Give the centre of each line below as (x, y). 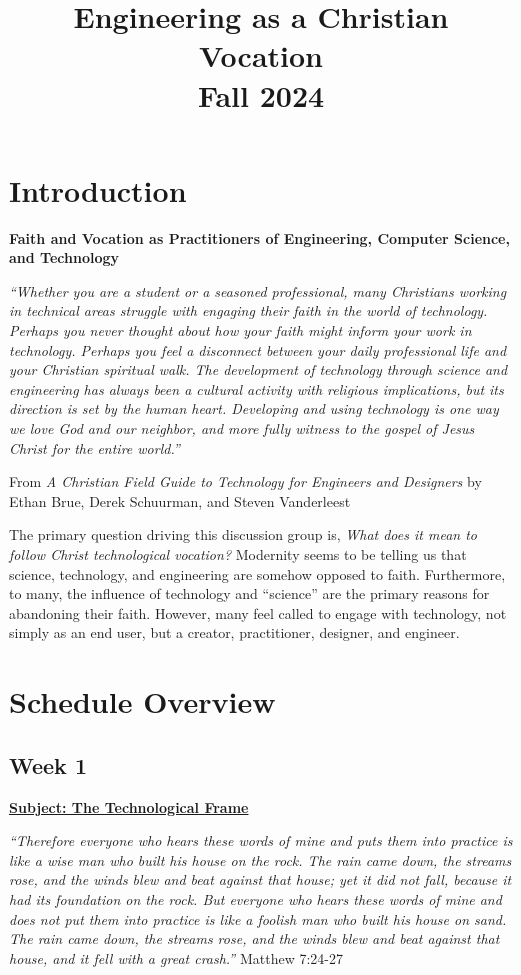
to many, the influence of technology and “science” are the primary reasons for (249, 593)
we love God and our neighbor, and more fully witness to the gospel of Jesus (242, 428)
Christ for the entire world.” (94, 447)
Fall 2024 (261, 94)
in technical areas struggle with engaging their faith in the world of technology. (248, 310)
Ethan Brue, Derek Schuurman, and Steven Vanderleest (180, 500)
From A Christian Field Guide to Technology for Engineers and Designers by (245, 481)
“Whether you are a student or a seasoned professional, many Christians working (258, 290)
